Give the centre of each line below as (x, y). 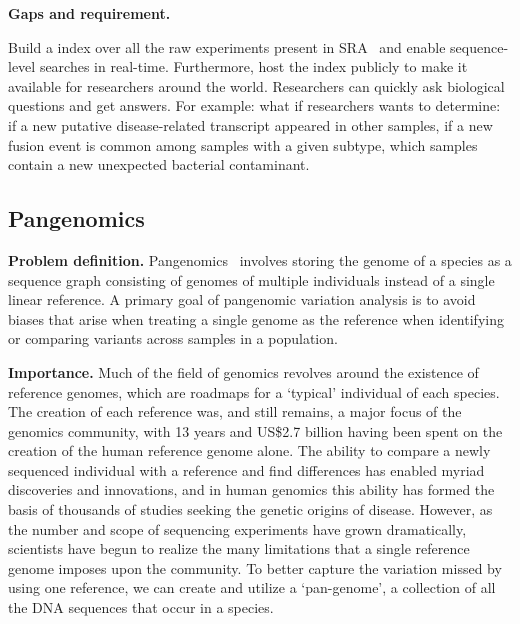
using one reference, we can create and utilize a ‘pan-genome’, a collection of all (252, 587)
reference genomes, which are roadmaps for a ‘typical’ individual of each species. (254, 391)
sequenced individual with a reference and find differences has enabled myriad (246, 469)
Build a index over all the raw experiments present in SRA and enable (227, 46)
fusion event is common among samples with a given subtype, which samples (243, 144)
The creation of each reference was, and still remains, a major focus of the (235, 411)
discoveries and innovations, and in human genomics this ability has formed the (251, 489)
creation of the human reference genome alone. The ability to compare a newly (249, 450)
